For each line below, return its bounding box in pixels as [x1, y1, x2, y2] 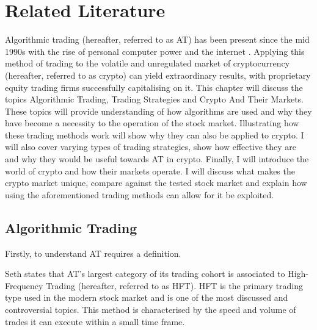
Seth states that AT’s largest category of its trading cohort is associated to [5, 267, 285, 280]
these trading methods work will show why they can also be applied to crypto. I [5, 128, 304, 141]
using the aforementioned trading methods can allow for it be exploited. [5, 188, 274, 201]
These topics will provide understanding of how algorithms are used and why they [5, 104, 312, 117]
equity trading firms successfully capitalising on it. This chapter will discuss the [5, 81, 303, 93]
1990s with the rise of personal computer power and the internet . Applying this [5, 45, 305, 57]
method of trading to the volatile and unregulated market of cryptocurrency [5, 57, 290, 70]
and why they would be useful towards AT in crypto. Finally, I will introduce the [5, 152, 309, 165]
